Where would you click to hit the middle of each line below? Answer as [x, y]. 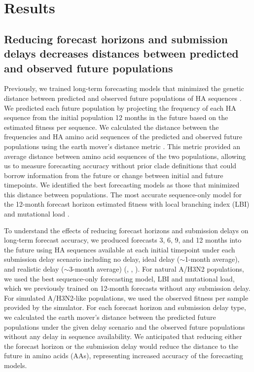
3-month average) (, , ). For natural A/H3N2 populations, [157, 269]
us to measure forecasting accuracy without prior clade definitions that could [120, 166]
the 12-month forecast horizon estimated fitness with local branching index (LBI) [127, 204]
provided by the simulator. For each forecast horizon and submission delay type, [125, 307]
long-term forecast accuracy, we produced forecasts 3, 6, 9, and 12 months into [123, 240]
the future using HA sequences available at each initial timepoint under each [120, 249]
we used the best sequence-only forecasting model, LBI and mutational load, [119, 278]
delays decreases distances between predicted [121, 53]
